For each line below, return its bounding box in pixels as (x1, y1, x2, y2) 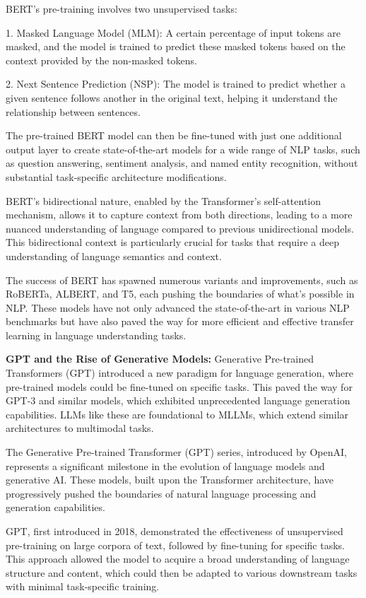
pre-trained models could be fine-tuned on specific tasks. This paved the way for (6, 379, 353, 394)
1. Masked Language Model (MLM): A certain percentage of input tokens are (6, 25, 341, 40)
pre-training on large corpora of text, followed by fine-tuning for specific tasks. (6, 537, 346, 552)
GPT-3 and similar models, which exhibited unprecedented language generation (6, 393, 350, 408)
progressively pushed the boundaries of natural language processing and (6, 486, 317, 500)
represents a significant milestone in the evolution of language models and (6, 458, 325, 473)
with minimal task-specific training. (6, 579, 160, 594)
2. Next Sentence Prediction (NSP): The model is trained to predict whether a (6, 76, 346, 91)
